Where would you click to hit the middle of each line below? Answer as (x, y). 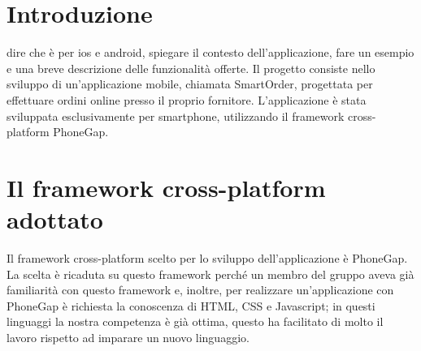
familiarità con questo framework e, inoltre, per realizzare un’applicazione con (200, 290)
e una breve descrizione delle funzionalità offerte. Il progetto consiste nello (191, 68)
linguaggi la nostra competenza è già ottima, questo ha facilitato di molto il (195, 321)
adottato (55, 219)
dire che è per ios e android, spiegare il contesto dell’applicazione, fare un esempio (210, 52)
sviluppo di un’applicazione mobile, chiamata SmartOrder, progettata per (190, 84)
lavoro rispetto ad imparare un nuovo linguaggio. (128, 337)
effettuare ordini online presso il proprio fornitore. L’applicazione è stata (187, 99)
